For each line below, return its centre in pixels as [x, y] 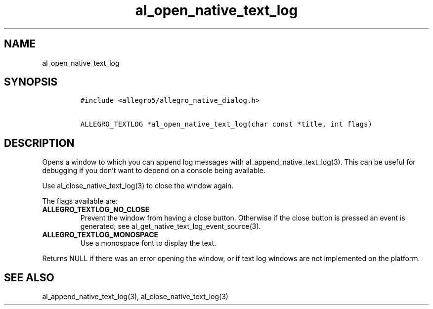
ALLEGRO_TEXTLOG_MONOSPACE [100, 235]
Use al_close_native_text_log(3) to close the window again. [138, 186]
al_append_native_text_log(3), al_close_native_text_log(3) [135, 297]
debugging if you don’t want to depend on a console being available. [154, 171]
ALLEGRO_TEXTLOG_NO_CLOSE [96, 210]
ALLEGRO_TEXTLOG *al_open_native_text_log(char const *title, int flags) [226, 124]
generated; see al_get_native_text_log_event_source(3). [171, 226]
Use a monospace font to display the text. [148, 243]
